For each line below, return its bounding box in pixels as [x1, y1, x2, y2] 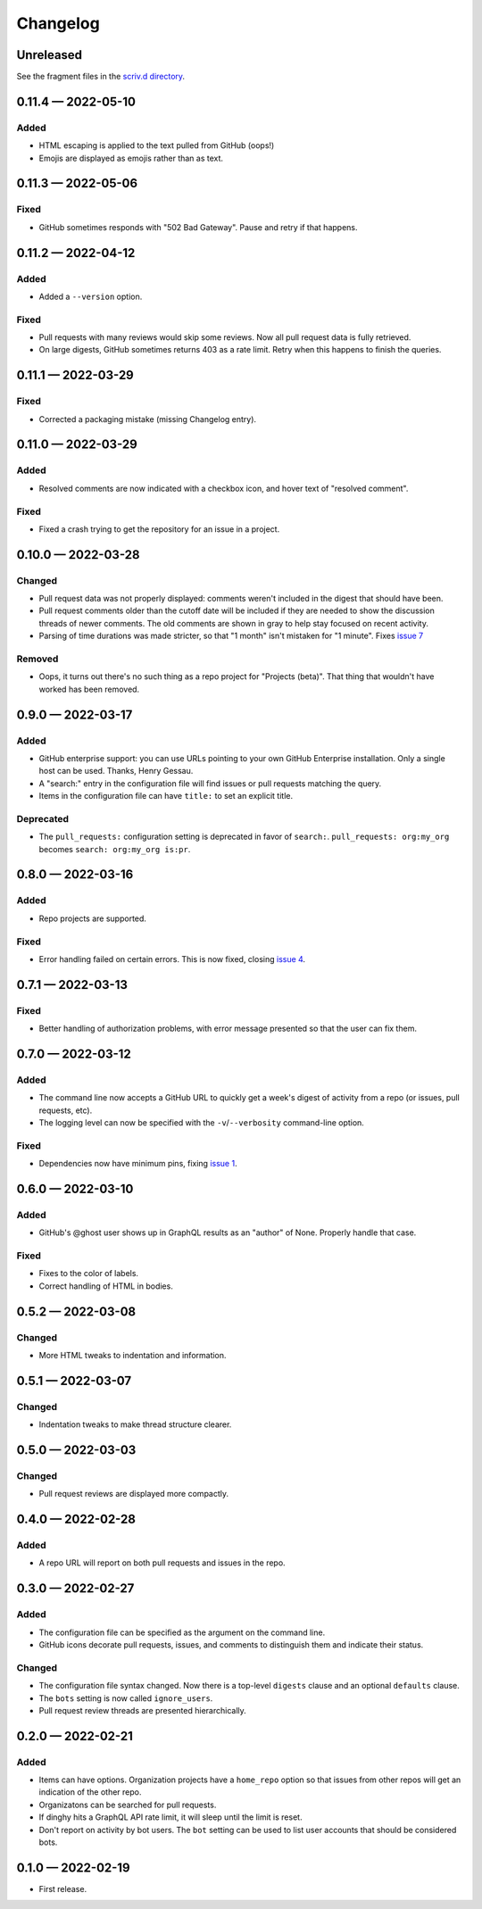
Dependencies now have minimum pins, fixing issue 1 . [38, 1158, 237, 1169]
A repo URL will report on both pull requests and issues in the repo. [38, 1557, 286, 1568]
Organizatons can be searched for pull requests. [38, 1799, 217, 1810]
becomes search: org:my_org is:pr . [38, 843, 191, 854]
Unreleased [16, 47, 83, 62]
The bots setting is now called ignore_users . [38, 1692, 213, 1704]
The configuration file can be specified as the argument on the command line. [38, 1627, 326, 1638]
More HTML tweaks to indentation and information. [38, 1350, 227, 1360]
